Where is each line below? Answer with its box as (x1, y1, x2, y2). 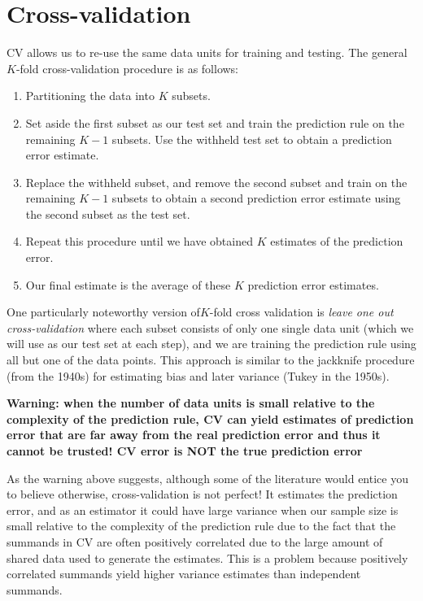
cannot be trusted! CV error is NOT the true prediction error (7, 442, 363, 459)
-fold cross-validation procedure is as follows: (15, 59, 239, 76)
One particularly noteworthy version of (7, 303, 200, 320)
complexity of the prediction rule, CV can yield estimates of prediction (7, 410, 414, 427)
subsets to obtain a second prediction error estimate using (111, 189, 401, 207)
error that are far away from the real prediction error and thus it (7, 426, 381, 443)
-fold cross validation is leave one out (209, 303, 394, 320)
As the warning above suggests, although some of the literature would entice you (7, 469, 408, 486)
